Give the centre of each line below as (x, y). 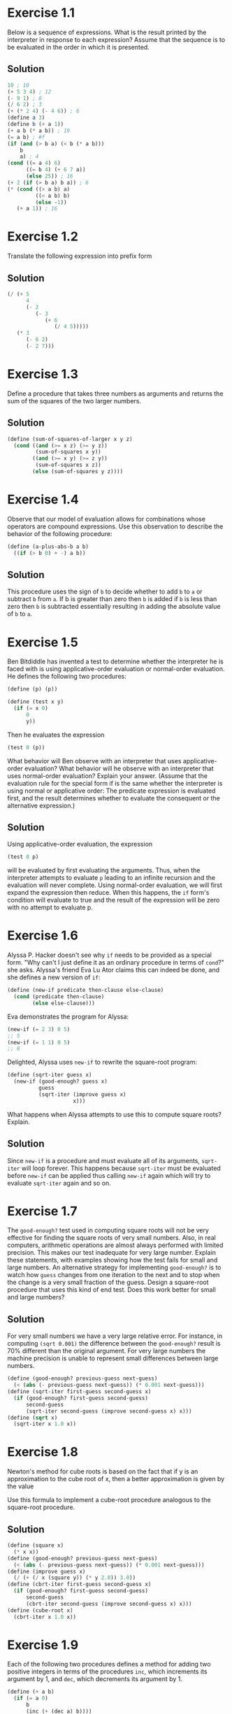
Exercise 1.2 (43, 237)
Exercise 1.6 (43, 936)
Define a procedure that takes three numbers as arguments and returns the (115, 394)
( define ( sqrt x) (32, 1418)
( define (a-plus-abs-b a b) (48, 547)
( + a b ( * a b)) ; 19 (39, 131)
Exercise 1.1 (41, 13)
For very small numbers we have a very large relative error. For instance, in (115, 1336)
